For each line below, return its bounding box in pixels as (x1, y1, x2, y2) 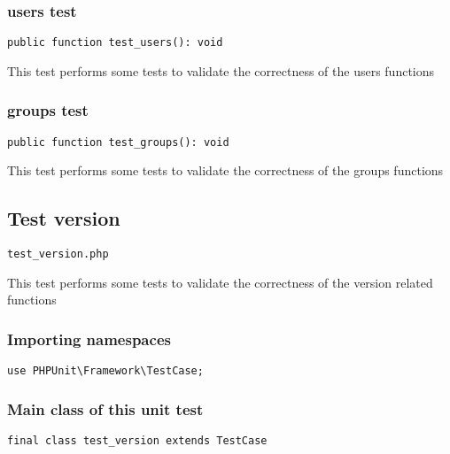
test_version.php (7, 248, 109, 261)
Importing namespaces (7, 327, 171, 350)
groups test (7, 99, 89, 121)
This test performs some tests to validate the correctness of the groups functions (7, 161, 444, 180)
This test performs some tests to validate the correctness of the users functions (7, 61, 435, 80)
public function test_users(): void (7, 36, 223, 50)
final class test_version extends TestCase (7, 435, 268, 448)
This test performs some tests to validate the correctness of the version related (7, 273, 433, 291)
